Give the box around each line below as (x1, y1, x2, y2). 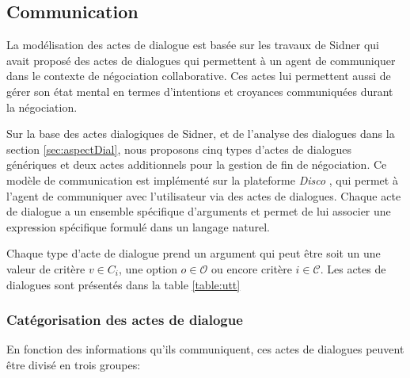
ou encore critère (211, 260, 292, 277)
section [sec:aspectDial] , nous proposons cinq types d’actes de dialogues (6, 140, 352, 157)
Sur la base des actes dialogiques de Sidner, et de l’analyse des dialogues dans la (6, 125, 395, 142)
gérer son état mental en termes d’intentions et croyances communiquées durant (6, 82, 393, 99)
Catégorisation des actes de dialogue (6, 310, 243, 330)
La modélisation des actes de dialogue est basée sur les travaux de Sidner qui (6, 36, 379, 53)
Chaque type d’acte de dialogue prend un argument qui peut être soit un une (6, 245, 381, 262)
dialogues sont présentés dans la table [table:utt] (6, 276, 241, 292)
